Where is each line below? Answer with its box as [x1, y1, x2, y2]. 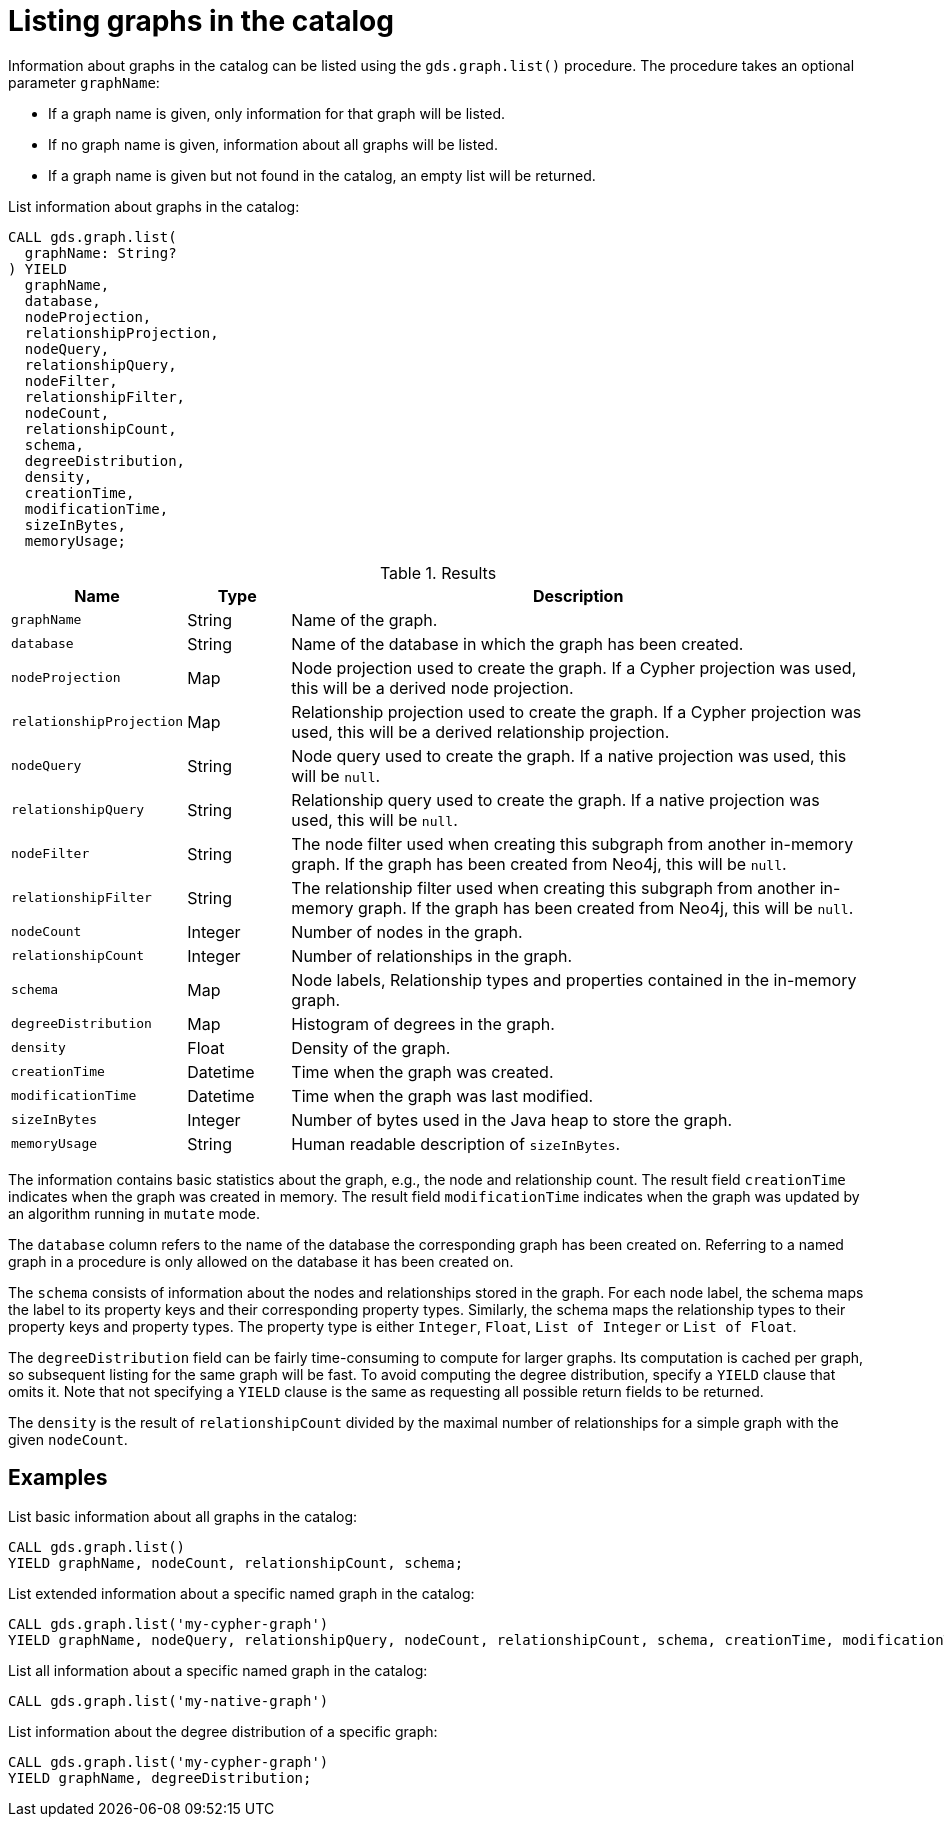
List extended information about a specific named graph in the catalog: [8, 1584, 475, 1602]
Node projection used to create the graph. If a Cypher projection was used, [291, 657, 857, 678]
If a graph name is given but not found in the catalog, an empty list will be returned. [48, 166, 596, 184]
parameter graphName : [8, 73, 160, 91]
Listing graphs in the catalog [8, 4, 394, 38]
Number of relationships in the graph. [291, 945, 573, 966]
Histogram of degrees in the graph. [291, 1013, 555, 1034]
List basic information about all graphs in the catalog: [8, 1507, 358, 1525]
